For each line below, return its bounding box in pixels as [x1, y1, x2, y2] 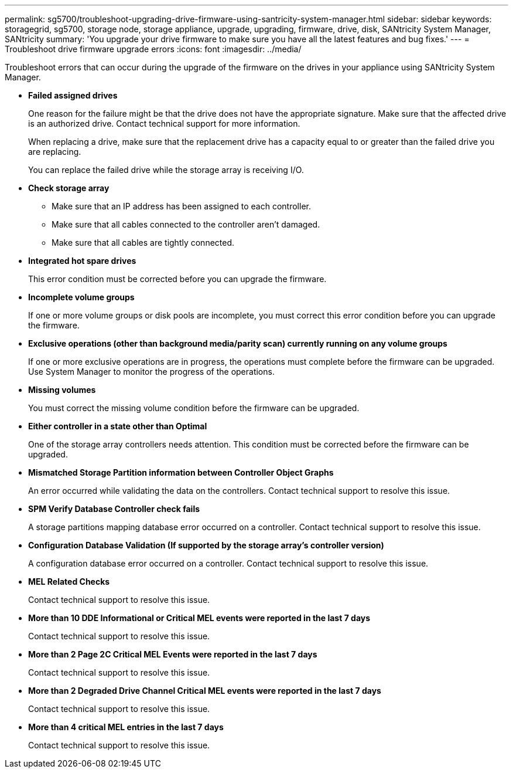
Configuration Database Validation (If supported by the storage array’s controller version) [28, 540, 384, 550]
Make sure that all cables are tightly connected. [52, 238, 235, 248]
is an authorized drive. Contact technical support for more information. [28, 118, 300, 128]
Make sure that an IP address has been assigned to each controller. [52, 201, 311, 211]
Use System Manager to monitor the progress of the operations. [28, 367, 275, 377]
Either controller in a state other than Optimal [28, 421, 207, 431]
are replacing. [28, 147, 81, 157]
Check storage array [28, 183, 110, 193]
